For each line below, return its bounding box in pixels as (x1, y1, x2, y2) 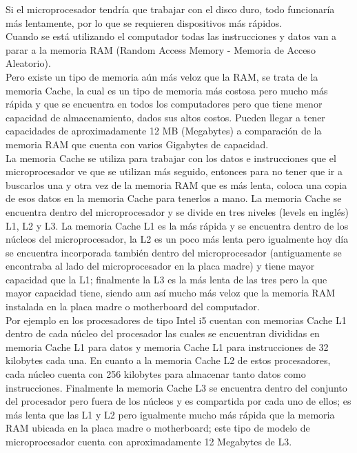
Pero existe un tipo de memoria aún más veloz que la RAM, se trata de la (6, 69, 318, 83)
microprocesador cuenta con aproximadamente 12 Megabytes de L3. (6, 434, 292, 448)
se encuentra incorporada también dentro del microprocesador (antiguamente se (6, 245, 342, 259)
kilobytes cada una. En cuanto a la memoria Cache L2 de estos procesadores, (6, 353, 331, 368)
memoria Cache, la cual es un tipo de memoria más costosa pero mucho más (6, 83, 328, 97)
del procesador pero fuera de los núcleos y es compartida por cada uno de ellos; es (6, 394, 351, 408)
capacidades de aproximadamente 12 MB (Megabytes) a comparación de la (6, 123, 322, 138)
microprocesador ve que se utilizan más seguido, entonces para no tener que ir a (6, 164, 343, 179)
